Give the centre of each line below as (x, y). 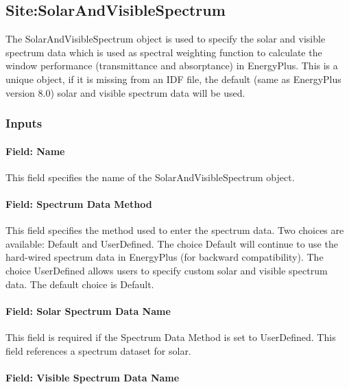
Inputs (24, 123)
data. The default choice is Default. (80, 284)
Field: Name (35, 151)
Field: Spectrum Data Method (79, 204)
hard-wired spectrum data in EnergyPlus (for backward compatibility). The (165, 257)
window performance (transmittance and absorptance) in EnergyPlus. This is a (172, 66)
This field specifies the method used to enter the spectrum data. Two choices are (175, 230)
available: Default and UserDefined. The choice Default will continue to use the (172, 243)
